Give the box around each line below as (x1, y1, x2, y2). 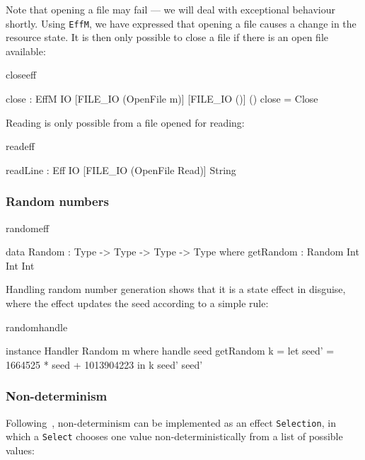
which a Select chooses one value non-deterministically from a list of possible (6, 429, 343, 444)
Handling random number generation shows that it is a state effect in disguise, (6, 282, 346, 297)
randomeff (6, 220, 50, 235)
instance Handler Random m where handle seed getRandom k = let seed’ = (6, 343, 335, 358)
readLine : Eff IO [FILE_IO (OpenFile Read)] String (6, 162, 236, 177)
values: (6, 442, 35, 457)
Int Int (6, 258, 35, 272)
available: (6, 43, 46, 58)
